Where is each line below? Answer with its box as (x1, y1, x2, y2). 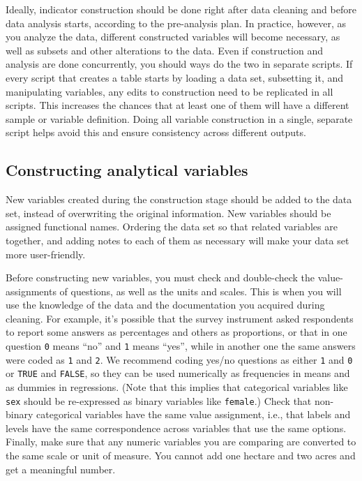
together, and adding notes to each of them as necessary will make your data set (6, 232, 349, 247)
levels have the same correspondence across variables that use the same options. (6, 420, 347, 435)
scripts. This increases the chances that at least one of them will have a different (6, 98, 349, 112)
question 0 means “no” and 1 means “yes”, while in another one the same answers (6, 339, 356, 353)
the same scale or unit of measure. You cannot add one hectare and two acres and (6, 448, 356, 463)
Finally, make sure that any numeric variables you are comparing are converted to (6, 434, 356, 449)
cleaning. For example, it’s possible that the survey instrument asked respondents (6, 311, 354, 325)
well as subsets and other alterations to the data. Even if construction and (6, 43, 323, 57)
